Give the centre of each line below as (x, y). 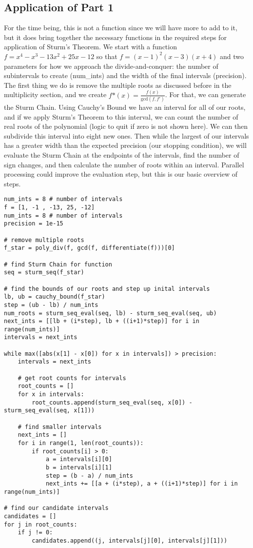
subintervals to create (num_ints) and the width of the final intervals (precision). (125, 75)
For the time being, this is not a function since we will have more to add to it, (121, 28)
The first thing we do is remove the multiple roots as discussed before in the (118, 85)
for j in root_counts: (41, 524)
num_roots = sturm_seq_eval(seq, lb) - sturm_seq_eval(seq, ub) (110, 313)
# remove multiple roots (44, 240)
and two (232, 56)
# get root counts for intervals (72, 378)
